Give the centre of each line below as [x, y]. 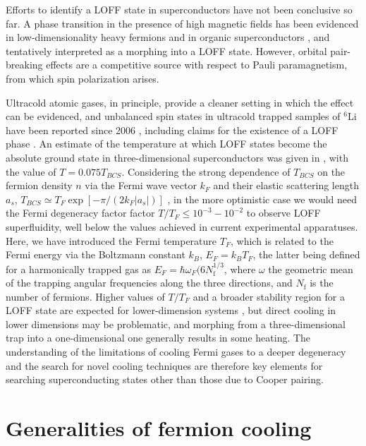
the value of [31, 171]
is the [322, 283]
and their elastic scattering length [286, 185]
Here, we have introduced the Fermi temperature [111, 240]
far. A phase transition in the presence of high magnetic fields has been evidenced [182, 23]
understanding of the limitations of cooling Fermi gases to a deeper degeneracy [176, 352]
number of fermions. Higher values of [85, 296]
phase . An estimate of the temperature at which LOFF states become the [166, 144]
